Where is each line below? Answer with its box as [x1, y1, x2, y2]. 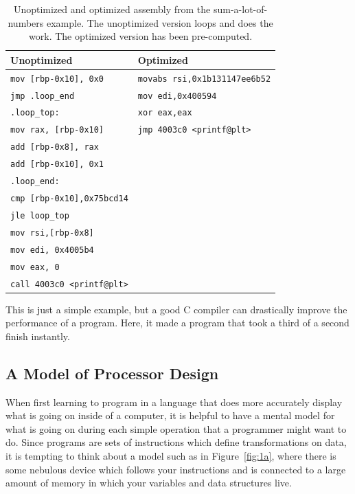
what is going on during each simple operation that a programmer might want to [5, 421, 347, 436]
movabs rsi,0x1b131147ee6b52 [137, 74, 271, 84]
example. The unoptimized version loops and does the [46, 15, 273, 30]
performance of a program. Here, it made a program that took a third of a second [5, 315, 350, 330]
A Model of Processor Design [5, 362, 219, 383]
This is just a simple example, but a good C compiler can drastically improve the [5, 302, 347, 316]
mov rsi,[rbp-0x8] [10, 227, 94, 238]
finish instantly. [5, 328, 70, 343]
